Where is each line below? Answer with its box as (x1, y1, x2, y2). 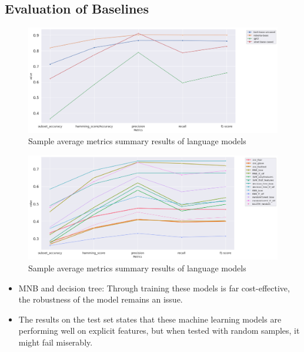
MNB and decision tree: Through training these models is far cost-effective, (18, 281, 290, 294)
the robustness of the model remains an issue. (18, 293, 183, 305)
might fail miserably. (18, 336, 93, 348)
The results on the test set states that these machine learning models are (18, 313, 282, 325)
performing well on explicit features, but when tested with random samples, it (18, 324, 300, 337)
